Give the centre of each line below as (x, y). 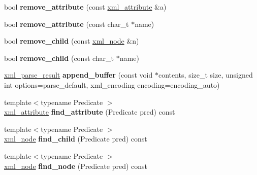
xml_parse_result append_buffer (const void (78, 75)
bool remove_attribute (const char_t (67, 24)
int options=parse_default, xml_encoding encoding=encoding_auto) (112, 84)
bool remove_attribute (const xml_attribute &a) (85, 7)
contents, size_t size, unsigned (205, 75)
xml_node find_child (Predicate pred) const (76, 139)
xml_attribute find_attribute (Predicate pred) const (90, 112)
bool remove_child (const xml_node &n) (72, 41)
